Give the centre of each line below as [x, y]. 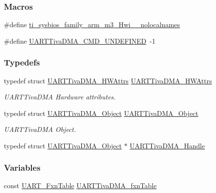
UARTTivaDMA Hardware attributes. [60, 97]
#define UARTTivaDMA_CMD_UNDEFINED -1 [80, 40]
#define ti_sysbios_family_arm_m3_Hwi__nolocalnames [92, 24]
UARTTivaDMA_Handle [167, 145]
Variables [22, 167]
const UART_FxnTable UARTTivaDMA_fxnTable [80, 185]
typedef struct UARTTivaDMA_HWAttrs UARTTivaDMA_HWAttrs [108, 80]
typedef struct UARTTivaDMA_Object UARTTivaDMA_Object [101, 113]
